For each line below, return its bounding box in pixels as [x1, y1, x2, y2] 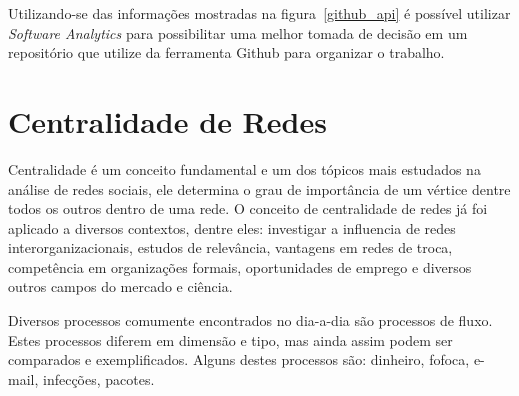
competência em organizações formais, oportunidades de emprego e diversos [8, 256, 472, 277]
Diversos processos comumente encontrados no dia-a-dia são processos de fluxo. [8, 310, 493, 331]
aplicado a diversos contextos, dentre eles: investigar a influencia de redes [8, 217, 456, 238]
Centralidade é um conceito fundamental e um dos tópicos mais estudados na [8, 158, 481, 179]
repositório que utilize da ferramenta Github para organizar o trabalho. [8, 42, 445, 63]
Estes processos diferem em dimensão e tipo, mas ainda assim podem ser [8, 329, 453, 350]
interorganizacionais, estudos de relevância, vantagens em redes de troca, [8, 237, 453, 258]
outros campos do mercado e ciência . [8, 276, 233, 297]
